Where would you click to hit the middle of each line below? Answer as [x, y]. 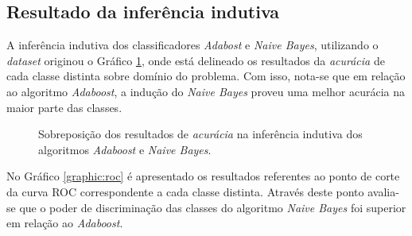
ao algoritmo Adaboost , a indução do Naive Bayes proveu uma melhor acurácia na [206, 91]
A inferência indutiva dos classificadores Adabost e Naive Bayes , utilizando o [192, 45]
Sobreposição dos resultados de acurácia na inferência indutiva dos [200, 134]
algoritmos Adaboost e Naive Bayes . [125, 149]
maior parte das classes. [64, 107]
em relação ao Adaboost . [65, 223]
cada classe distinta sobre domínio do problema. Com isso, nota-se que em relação [206, 76]
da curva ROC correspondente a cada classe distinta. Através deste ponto [185, 191]
